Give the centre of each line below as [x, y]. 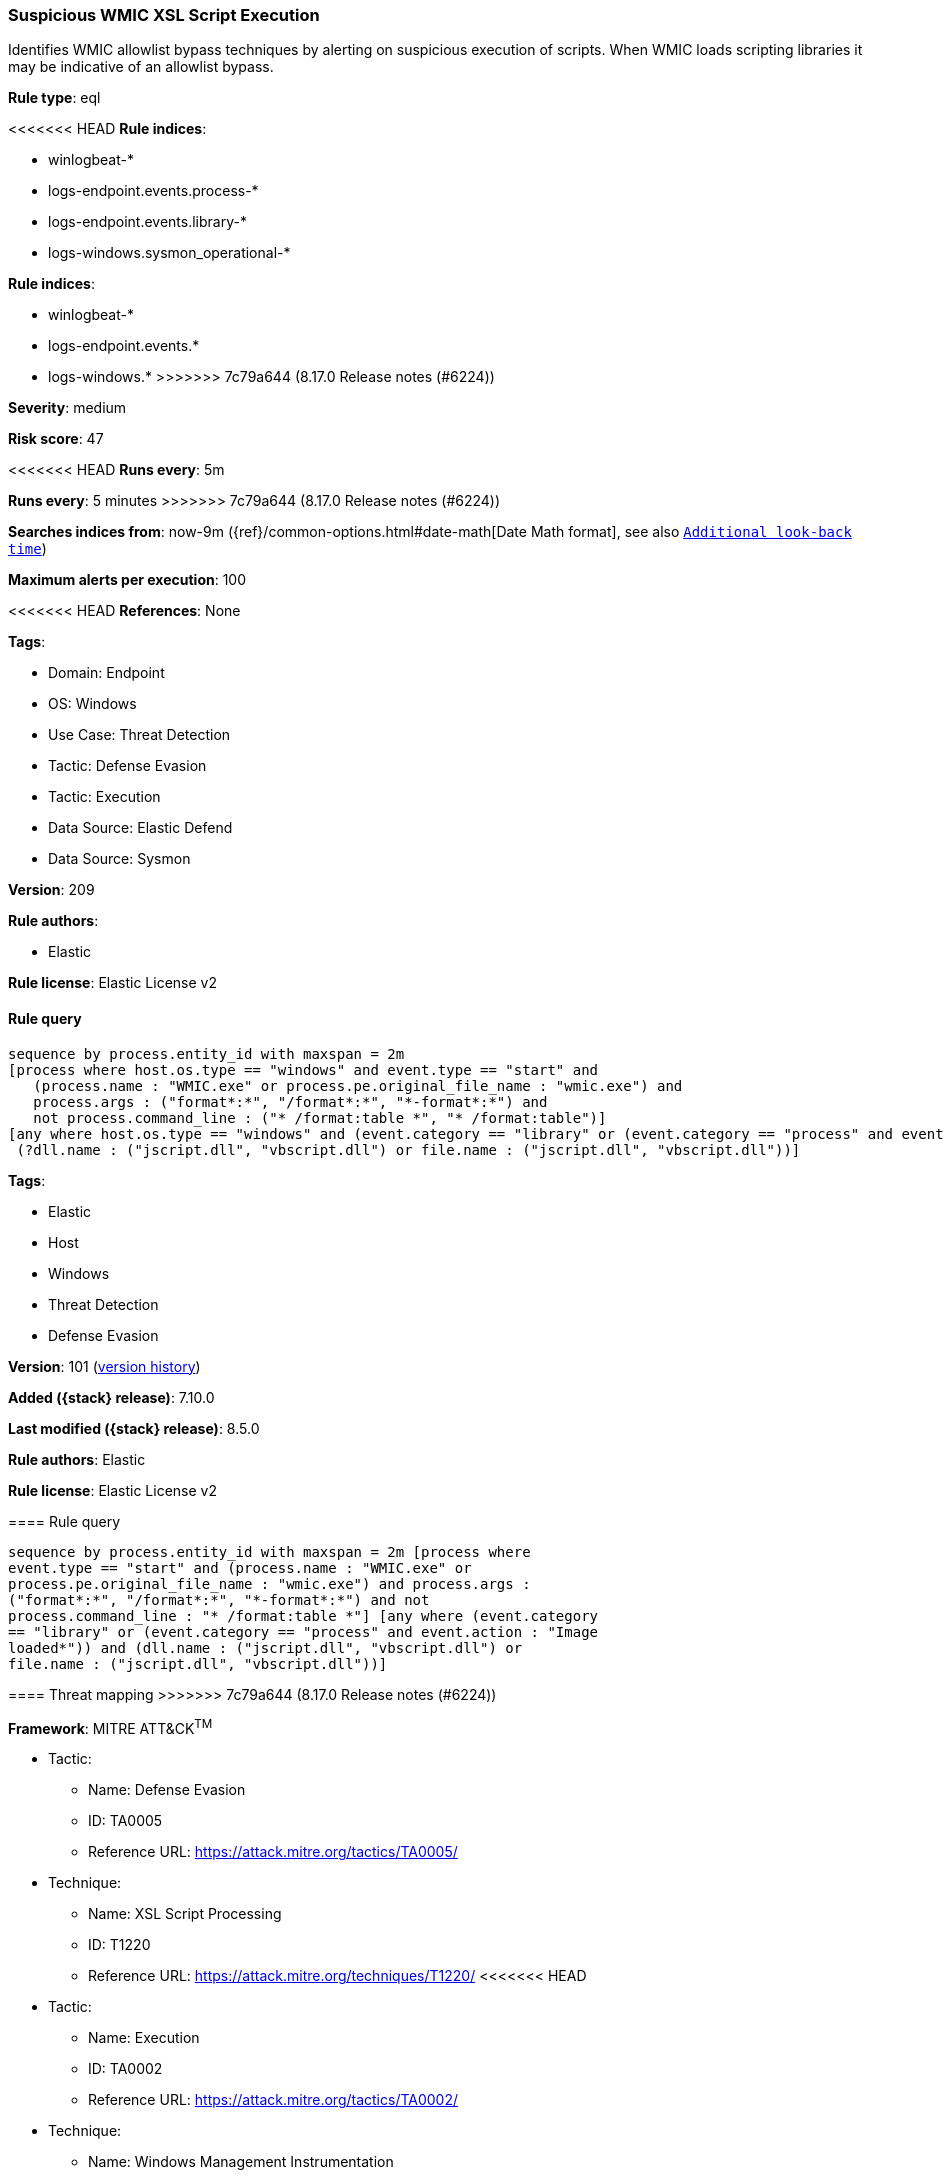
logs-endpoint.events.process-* [153, 191]
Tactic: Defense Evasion [127, 766]
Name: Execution [144, 2038]
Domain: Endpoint [106, 673]
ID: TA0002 [125, 2069]
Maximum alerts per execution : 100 [127, 580]
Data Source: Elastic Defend [140, 828]
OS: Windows [92, 704]
